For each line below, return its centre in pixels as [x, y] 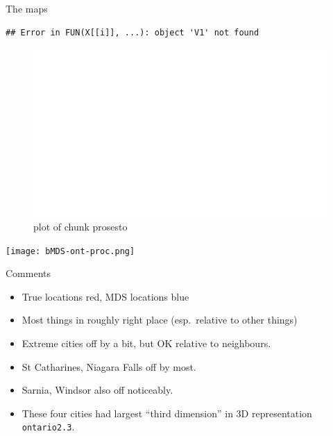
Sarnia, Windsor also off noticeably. [97, 390]
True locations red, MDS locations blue [105, 296]
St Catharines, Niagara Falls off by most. [109, 366]
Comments [28, 273]
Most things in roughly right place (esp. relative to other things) [160, 320]
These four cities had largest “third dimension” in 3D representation [167, 413]
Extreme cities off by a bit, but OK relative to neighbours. [146, 343]
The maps [27, 8]
